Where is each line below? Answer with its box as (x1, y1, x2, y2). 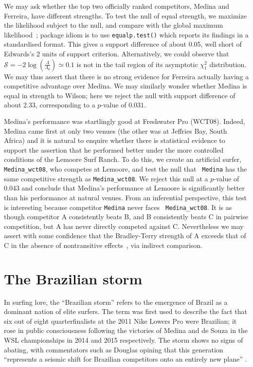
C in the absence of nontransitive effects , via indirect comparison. (4, 240, 202, 250)
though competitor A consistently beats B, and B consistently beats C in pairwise (4, 211, 248, 222)
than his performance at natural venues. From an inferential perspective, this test (4, 192, 247, 202)
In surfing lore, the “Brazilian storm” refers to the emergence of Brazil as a (4, 297, 228, 307)
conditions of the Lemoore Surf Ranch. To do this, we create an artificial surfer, (4, 154, 242, 164)
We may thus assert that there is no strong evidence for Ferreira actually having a (4, 71, 249, 81)
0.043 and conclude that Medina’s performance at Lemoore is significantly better (4, 183, 245, 193)
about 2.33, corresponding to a (4, 100, 95, 110)
